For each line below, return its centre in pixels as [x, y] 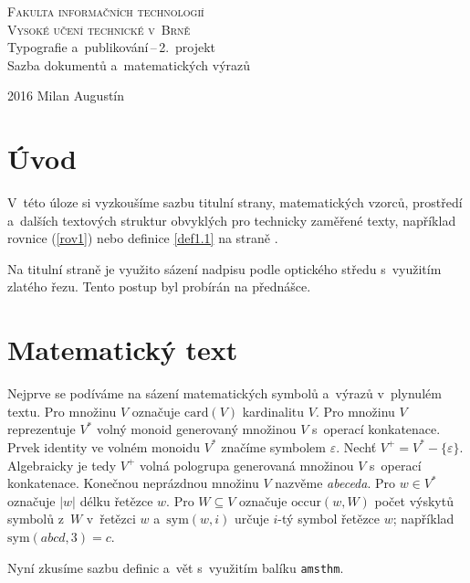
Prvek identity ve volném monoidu [104, 446]
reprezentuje [42, 429]
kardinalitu [273, 411]
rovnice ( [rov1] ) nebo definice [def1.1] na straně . [143, 238]
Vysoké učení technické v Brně [99, 29]
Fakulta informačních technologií [106, 11]
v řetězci [111, 519]
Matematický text [123, 350]
